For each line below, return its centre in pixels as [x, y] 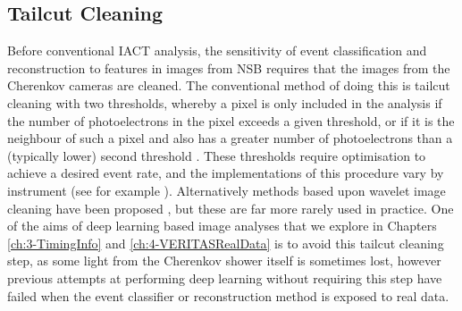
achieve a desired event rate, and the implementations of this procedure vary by [226, 173]
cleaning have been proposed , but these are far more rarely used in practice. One [231, 208]
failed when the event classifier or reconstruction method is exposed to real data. [228, 295]
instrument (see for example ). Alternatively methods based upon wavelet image [227, 190]
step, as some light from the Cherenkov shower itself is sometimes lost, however [224, 261]
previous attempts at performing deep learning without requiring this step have [225, 277]
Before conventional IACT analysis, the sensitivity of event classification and [217, 50]
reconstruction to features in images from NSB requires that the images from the [229, 67]
